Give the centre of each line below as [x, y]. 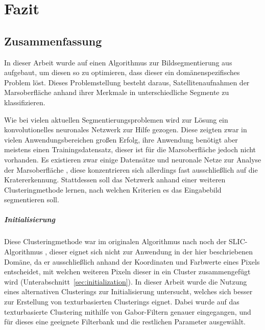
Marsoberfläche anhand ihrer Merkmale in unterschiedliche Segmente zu [117, 92]
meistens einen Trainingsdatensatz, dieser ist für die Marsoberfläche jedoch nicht [130, 149]
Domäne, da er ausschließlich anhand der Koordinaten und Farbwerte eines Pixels [132, 261]
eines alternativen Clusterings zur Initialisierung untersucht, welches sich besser [128, 291]
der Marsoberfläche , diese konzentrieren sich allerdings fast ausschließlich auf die [131, 169]
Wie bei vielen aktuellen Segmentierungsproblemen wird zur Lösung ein [116, 119]
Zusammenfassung [53, 41]
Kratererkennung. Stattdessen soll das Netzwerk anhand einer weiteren [115, 180]
